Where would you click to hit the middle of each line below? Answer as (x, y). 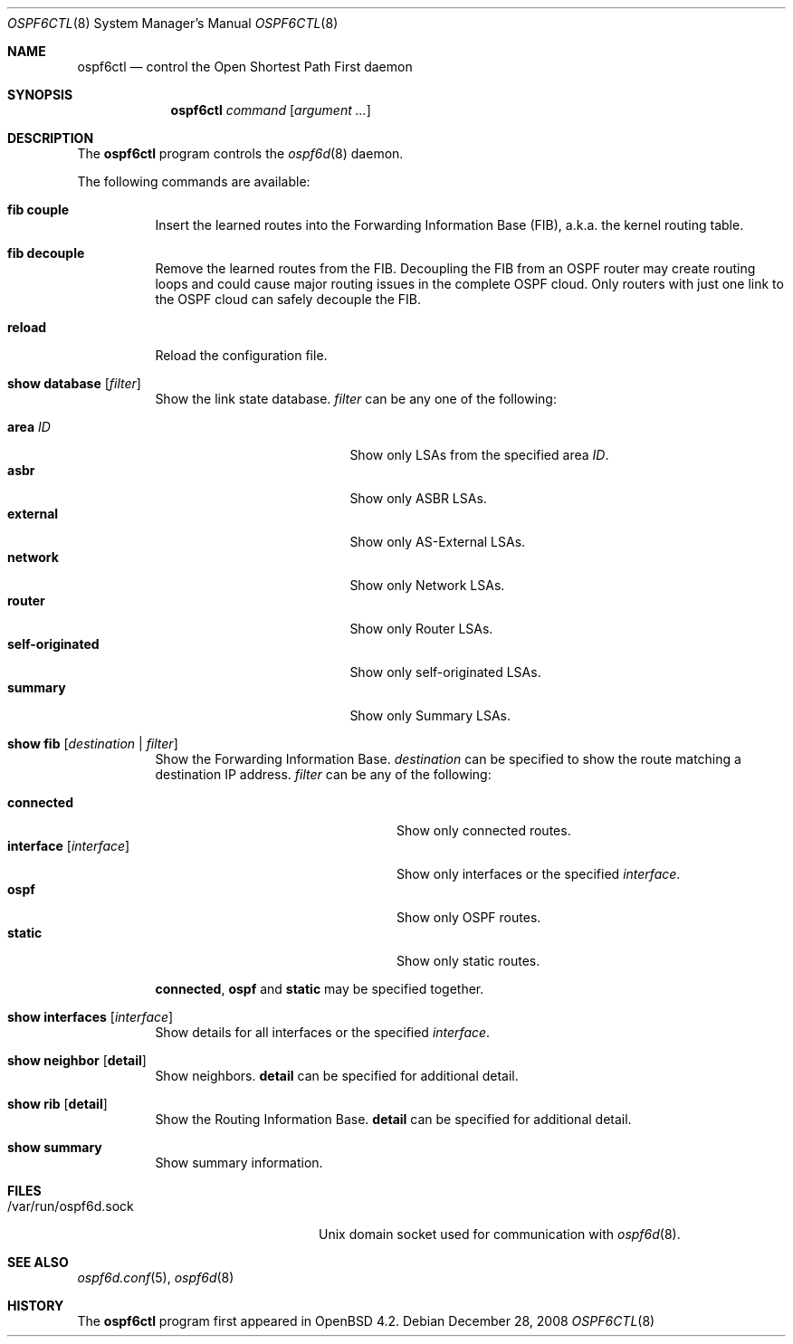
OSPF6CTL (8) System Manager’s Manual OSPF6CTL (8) (173, 23)
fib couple (38, 210)
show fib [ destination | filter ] (93, 743)
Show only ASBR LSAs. (418, 498)
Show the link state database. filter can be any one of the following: (356, 399)
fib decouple (46, 253)
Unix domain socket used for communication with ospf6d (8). (500, 1234)
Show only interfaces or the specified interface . (539, 874)
